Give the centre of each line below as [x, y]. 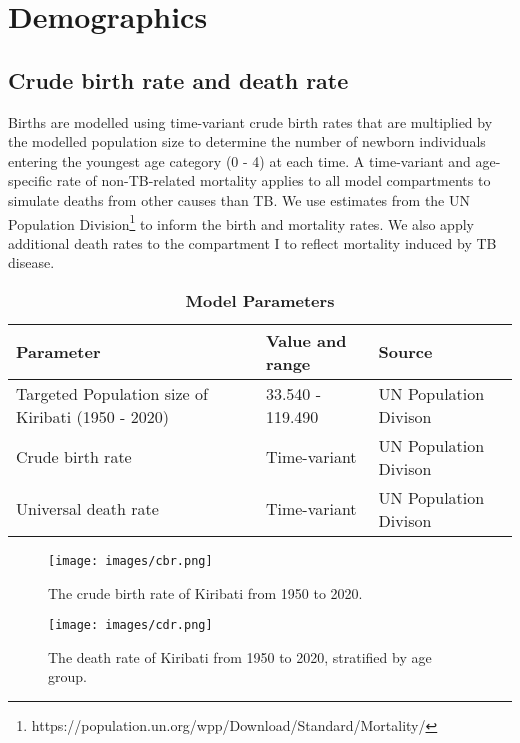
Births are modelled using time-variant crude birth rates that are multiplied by [250, 121]
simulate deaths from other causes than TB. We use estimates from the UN [239, 199]
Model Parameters [260, 300]
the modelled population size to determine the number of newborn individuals [247, 141]
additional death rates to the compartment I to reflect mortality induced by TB [252, 242]
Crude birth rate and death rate [178, 79]
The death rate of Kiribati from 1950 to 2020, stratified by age [240, 656]
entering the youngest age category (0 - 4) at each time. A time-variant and [239, 160]
